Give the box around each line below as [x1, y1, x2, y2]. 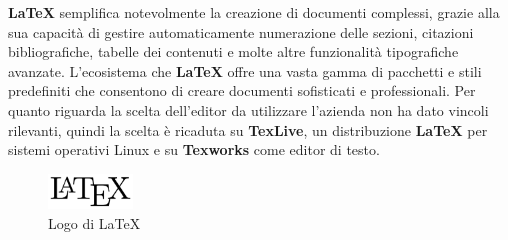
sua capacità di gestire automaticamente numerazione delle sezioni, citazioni [8, 21, 474, 42]
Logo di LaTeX [48, 212, 141, 233]
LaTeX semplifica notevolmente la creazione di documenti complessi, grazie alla [8, 2, 500, 22]
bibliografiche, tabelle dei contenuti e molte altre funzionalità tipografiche [8, 41, 459, 62]
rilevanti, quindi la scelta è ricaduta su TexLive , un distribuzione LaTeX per [8, 119, 488, 140]
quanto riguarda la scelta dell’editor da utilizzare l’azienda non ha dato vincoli [8, 99, 489, 120]
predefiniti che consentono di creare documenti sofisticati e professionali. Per [8, 80, 476, 101]
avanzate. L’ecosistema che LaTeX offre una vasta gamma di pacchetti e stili [8, 60, 482, 81]
